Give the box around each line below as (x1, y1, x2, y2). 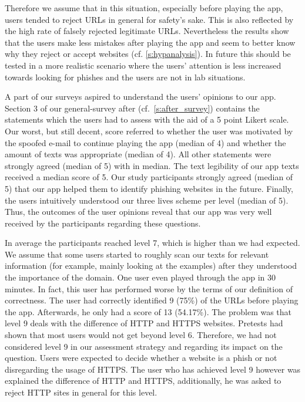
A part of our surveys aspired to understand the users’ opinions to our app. (5, 90, 276, 103)
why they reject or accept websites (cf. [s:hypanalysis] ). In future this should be (5, 48, 291, 60)
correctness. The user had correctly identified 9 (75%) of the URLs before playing (5, 294, 299, 306)
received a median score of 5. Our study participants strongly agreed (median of (5, 171, 293, 183)
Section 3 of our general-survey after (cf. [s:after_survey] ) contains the (5, 102, 260, 114)
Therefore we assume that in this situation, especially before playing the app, (5, 2, 283, 13)
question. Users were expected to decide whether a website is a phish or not (5, 352, 277, 364)
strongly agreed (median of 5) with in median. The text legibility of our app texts (5, 159, 299, 171)
